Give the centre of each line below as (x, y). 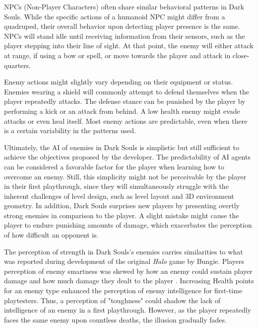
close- (241, 55)
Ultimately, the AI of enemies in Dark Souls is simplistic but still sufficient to (122, 147)
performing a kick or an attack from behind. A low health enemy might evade (122, 111)
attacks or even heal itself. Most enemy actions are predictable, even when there (126, 121)
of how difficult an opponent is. (51, 235)
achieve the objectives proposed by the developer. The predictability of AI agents (127, 157)
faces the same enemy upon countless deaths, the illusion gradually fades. (115, 319)
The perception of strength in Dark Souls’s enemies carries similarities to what (124, 251)
